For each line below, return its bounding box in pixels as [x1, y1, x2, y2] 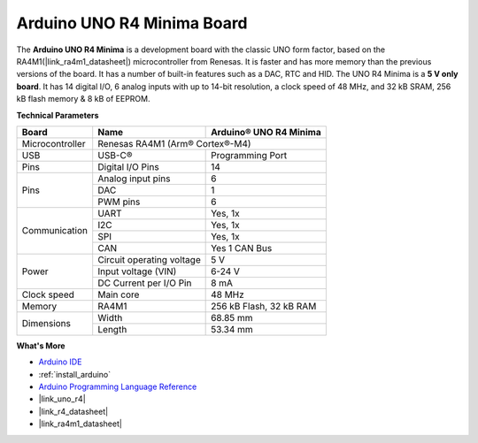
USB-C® [97, 149, 133, 161]
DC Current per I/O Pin [97, 277, 192, 289]
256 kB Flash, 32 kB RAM [211, 300, 317, 312]
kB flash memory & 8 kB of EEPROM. [16, 94, 150, 104]
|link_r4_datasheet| [38, 406, 109, 416]
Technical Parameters [16, 110, 99, 120]
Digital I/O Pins [97, 160, 159, 172]
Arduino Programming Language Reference [38, 381, 197, 393]
